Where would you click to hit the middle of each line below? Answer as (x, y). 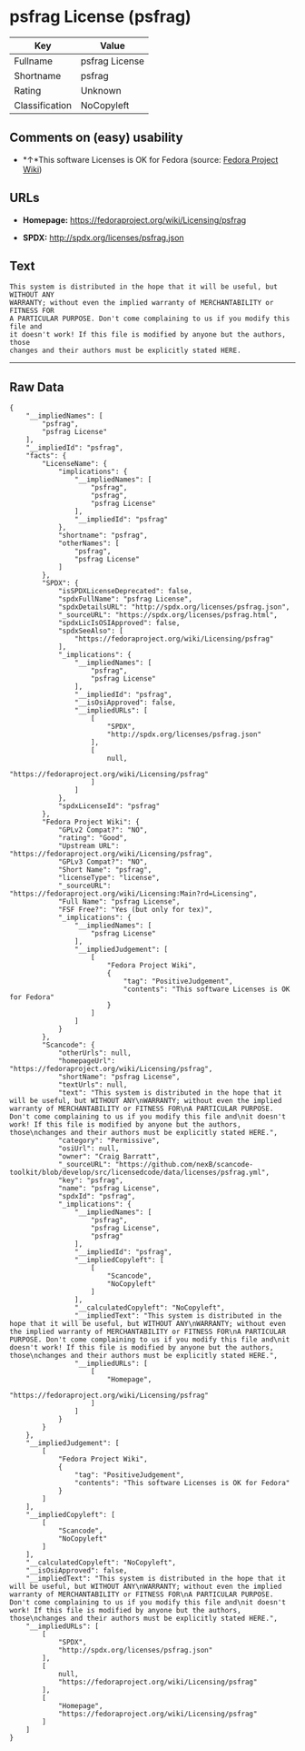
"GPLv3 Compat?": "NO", (103, 862)
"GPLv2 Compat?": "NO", (103, 830)
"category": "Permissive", (109, 1141)
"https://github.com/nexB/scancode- (184, 1165)
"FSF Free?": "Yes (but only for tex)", (135, 910)
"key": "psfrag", (91, 1180)
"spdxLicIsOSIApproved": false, (119, 623)
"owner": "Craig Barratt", (109, 1157)
